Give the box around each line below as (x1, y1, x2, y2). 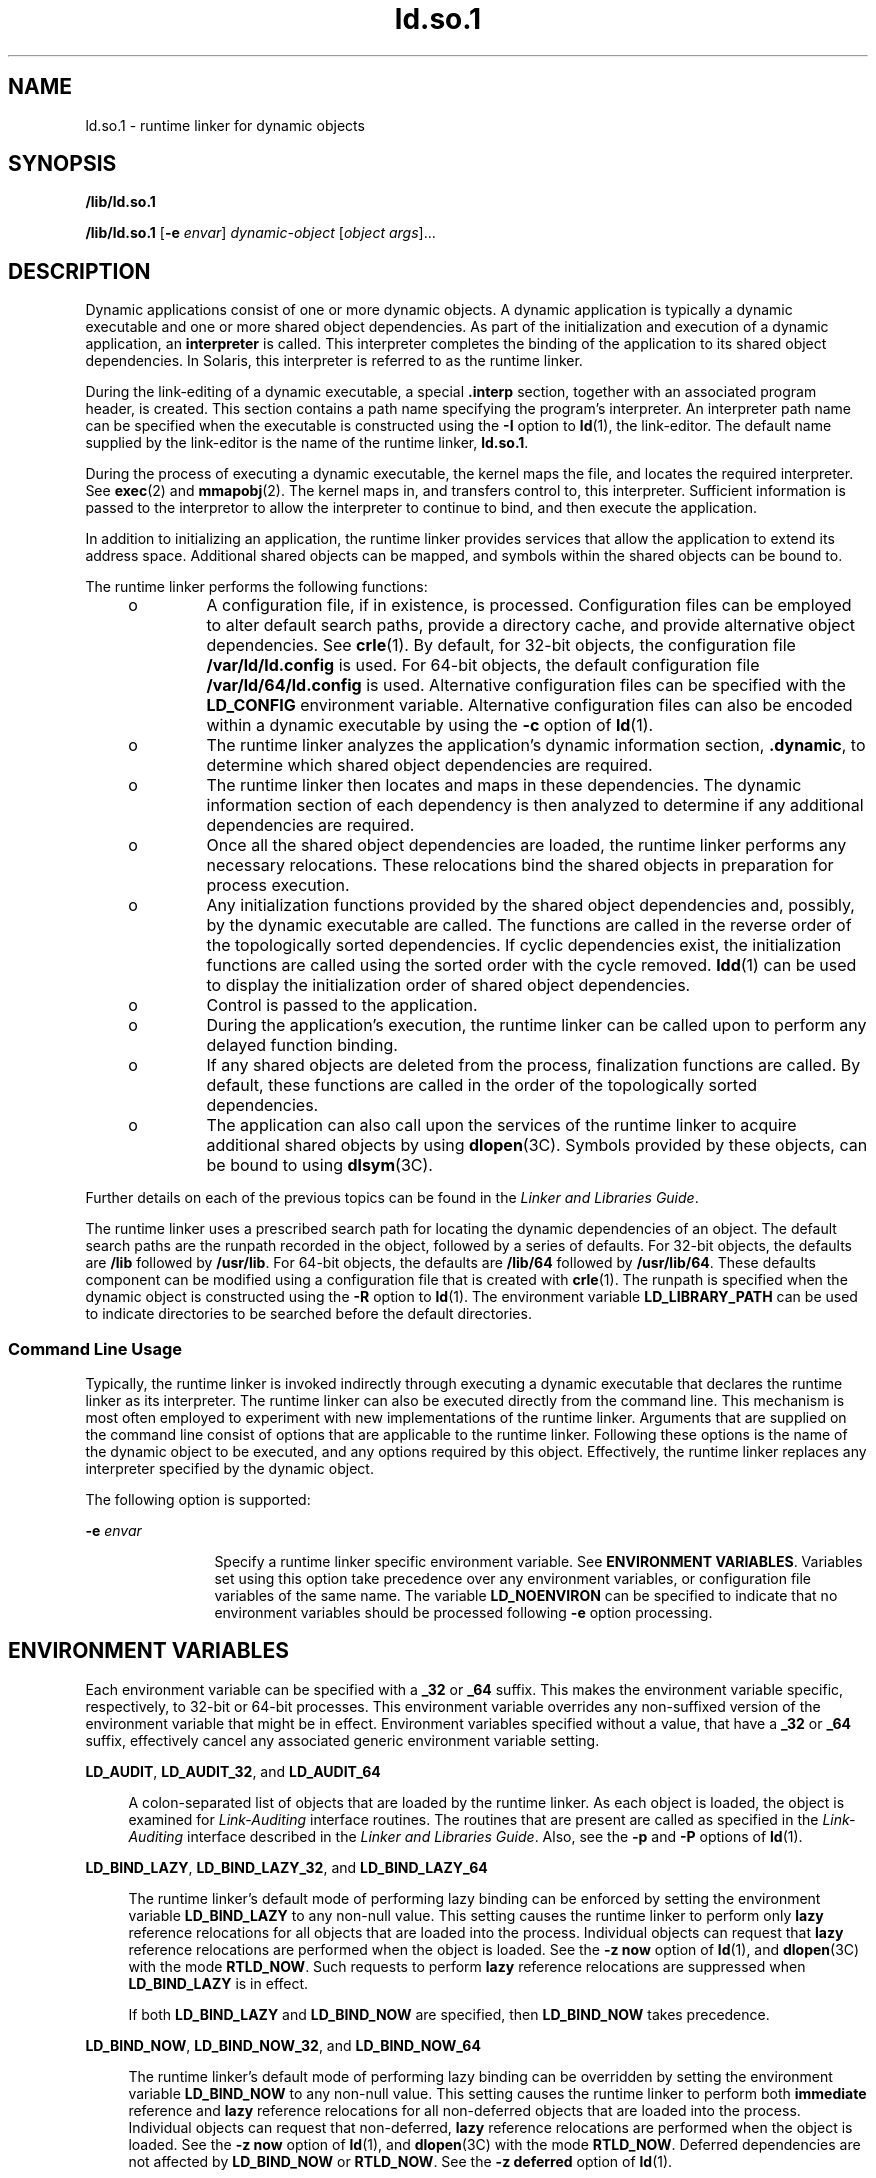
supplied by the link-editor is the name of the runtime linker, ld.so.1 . (85, 434, 529, 452)
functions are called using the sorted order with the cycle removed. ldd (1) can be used (206, 955, 857, 976)
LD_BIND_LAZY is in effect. (128, 1974, 309, 1992)
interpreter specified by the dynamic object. (85, 1460, 374, 1478)
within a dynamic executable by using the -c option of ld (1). (206, 715, 654, 736)
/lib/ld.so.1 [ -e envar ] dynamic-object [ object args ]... (85, 224, 436, 242)
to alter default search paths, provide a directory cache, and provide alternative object (206, 615, 856, 636)
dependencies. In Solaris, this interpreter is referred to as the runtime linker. (85, 352, 583, 370)
